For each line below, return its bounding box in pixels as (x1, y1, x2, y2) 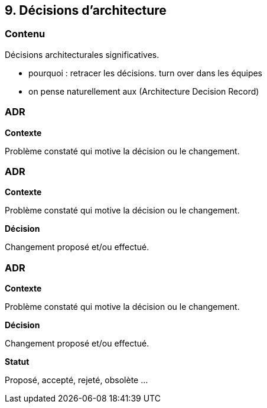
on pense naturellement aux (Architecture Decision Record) (28, 86, 259, 96)
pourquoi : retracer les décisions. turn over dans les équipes (28, 67, 262, 78)
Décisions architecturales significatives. (5, 49, 159, 60)
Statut (5, 357, 30, 367)
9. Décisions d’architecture (5, 3, 167, 18)
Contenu (5, 28, 45, 40)
